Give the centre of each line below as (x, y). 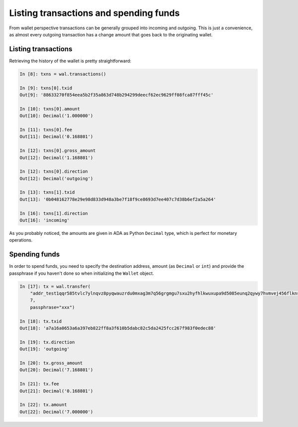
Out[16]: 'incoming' (44, 220)
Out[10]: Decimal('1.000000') (56, 116)
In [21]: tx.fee (39, 384)
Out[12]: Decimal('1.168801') (56, 158)
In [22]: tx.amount (43, 405)
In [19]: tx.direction (47, 342)
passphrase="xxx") (52, 307)
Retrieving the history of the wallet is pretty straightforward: (70, 61)
